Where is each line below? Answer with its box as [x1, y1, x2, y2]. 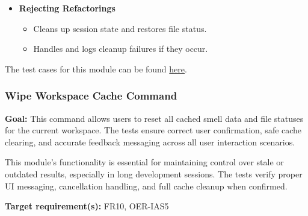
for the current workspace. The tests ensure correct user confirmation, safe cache [5, 124, 302, 136]
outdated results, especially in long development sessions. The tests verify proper [5, 167, 303, 180]
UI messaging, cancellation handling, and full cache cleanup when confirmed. [5, 179, 288, 192]
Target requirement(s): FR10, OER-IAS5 [5, 200, 169, 212]
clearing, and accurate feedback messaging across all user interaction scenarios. [5, 135, 295, 148]
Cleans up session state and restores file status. [33, 22, 207, 34]
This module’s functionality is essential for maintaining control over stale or [5, 156, 284, 168]
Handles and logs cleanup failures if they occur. [33, 42, 208, 55]
